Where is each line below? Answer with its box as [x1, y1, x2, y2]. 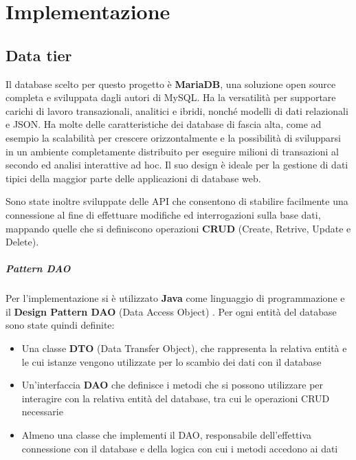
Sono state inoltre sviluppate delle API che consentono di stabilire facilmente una [5, 194, 348, 208]
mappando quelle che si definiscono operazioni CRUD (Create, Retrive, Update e [5, 221, 351, 235]
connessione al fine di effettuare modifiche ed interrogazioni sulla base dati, [5, 207, 321, 221]
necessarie [21, 404, 63, 419]
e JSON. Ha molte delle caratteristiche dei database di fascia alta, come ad [5, 117, 322, 131]
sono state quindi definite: [5, 318, 115, 332]
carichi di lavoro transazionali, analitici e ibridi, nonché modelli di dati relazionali [5, 103, 348, 118]
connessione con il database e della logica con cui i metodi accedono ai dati [21, 441, 338, 455]
